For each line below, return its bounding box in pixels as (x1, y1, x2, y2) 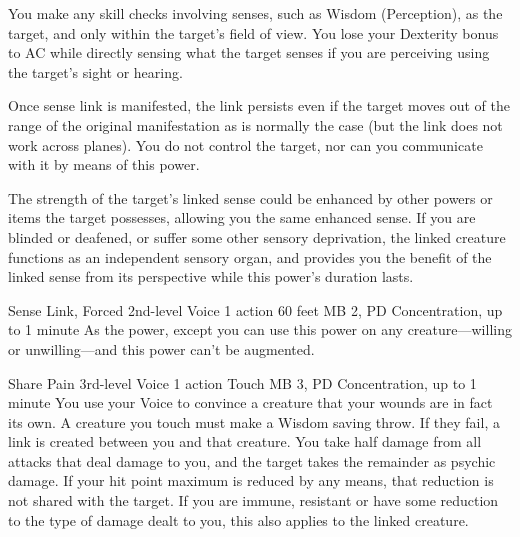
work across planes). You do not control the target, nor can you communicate (8, 134, 483, 155)
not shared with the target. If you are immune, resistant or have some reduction (8, 490, 499, 511)
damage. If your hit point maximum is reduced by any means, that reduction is (8, 470, 494, 491)
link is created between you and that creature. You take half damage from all (8, 431, 482, 452)
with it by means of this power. (8, 154, 200, 175)
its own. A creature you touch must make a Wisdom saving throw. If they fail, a (8, 411, 500, 432)
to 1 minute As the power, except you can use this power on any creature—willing (8, 319, 512, 340)
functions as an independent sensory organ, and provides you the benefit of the (8, 246, 492, 267)
